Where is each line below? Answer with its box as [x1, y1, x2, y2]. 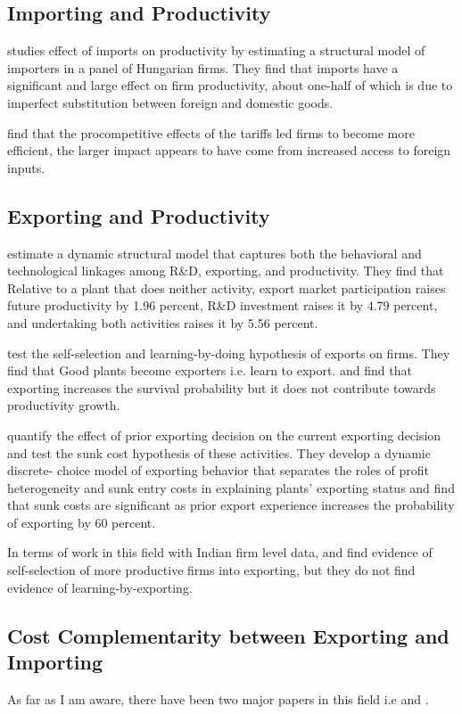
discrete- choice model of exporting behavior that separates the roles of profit [7, 461, 430, 480]
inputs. [7, 158, 45, 176]
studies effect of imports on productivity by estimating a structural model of [7, 41, 425, 60]
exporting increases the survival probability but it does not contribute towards [7, 378, 436, 397]
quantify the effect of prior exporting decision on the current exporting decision [7, 425, 441, 444]
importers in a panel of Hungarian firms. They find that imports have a [7, 58, 399, 77]
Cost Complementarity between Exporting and [7, 621, 450, 649]
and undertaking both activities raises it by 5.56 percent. [7, 313, 318, 332]
